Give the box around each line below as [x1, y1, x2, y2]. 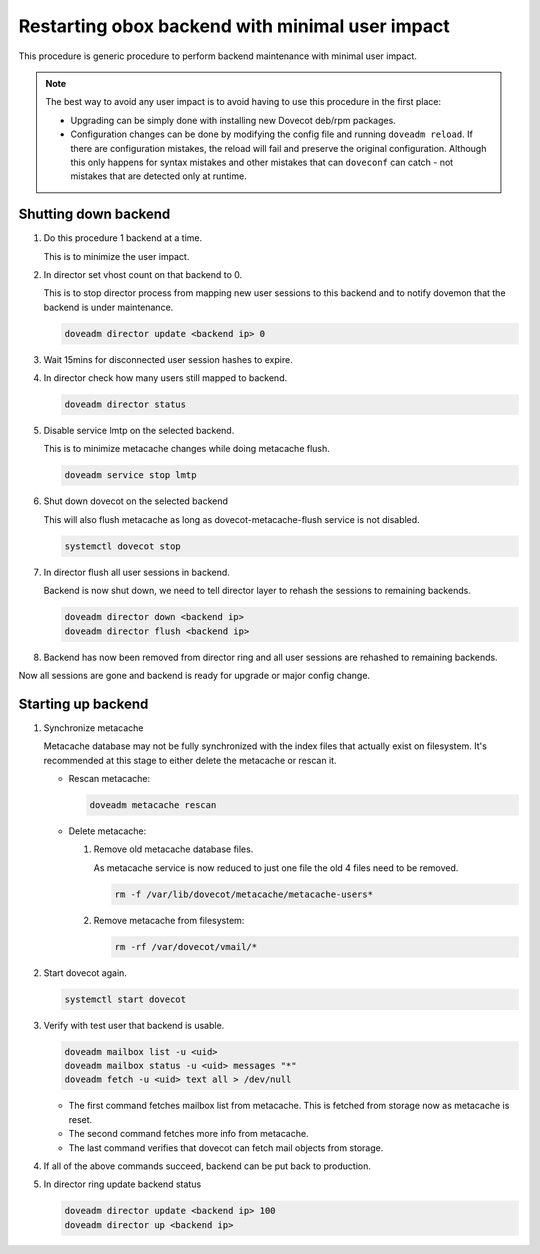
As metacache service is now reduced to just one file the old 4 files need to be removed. [93, 861, 459, 874]
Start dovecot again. [43, 966, 127, 979]
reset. [68, 1113, 93, 1125]
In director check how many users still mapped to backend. [43, 372, 288, 384]
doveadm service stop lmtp [64, 470, 197, 481]
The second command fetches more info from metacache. [68, 1128, 309, 1140]
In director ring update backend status [43, 1178, 202, 1190]
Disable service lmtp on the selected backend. [43, 425, 235, 437]
